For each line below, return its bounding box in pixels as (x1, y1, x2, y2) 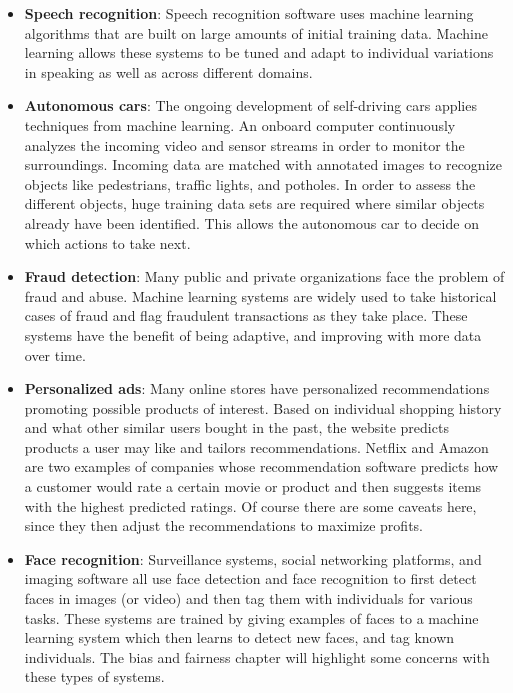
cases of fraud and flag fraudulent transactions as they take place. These (24, 305, 468, 326)
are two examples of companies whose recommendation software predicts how (24, 456, 499, 477)
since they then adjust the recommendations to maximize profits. (24, 515, 423, 536)
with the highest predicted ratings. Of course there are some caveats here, (24, 495, 477, 516)
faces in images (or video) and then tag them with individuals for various (24, 588, 473, 609)
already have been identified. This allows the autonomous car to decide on (24, 212, 479, 233)
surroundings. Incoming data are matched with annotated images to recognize (24, 154, 502, 175)
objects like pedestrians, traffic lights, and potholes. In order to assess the (24, 173, 476, 194)
